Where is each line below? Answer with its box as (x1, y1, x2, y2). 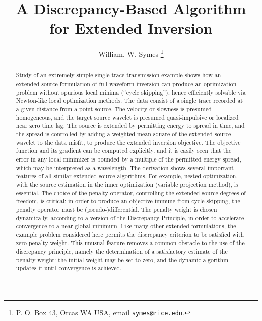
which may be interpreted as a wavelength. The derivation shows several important (16, 163, 234, 172)
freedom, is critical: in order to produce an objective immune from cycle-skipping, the (16, 197, 240, 205)
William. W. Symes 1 (98, 47, 164, 59)
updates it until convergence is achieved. (16, 264, 122, 272)
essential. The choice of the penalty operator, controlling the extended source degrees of (16, 188, 246, 197)
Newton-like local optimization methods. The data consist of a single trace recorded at (16, 96, 243, 105)
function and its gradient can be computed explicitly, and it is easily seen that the (16, 146, 232, 155)
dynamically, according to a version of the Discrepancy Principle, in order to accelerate (16, 213, 244, 222)
